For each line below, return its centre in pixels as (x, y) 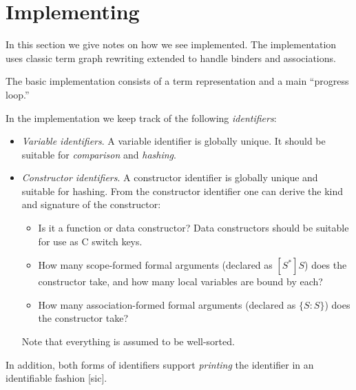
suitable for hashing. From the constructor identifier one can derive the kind (182, 191)
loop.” (18, 94)
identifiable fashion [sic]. (56, 378)
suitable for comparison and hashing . (99, 154)
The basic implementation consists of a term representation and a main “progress (177, 81)
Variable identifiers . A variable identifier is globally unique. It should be (174, 141)
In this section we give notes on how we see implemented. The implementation (171, 44)
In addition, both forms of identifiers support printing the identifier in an (160, 364)
